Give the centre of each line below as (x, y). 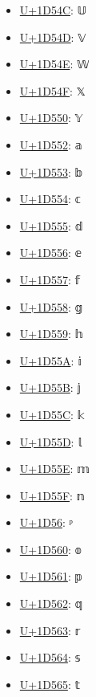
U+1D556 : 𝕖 (51, 253)
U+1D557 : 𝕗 (50, 279)
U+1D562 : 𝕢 (51, 603)
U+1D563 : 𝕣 (50, 630)
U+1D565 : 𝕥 (50, 684)
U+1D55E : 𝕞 (54, 469)
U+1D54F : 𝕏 (52, 90)
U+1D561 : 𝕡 (51, 576)
